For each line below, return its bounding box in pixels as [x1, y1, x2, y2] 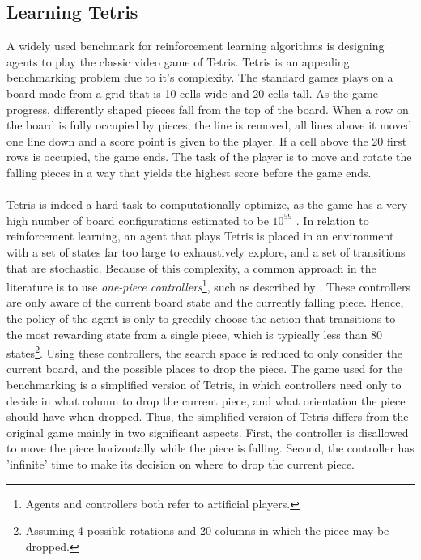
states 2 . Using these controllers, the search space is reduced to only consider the [6, 342, 402, 361]
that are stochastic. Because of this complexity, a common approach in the [6, 259, 376, 276]
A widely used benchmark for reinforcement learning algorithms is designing [6, 37, 385, 54]
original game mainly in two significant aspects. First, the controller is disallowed [6, 423, 409, 440]
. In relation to [296, 211, 369, 228]
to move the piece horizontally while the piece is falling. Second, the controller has [6, 439, 415, 456]
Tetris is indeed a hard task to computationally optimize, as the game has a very [6, 196, 408, 213]
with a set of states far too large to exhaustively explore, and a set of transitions [6, 243, 406, 260]
